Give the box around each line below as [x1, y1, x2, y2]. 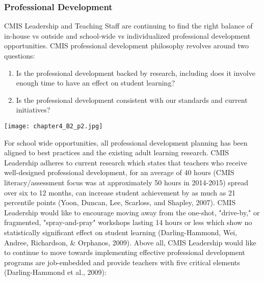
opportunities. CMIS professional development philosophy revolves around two [4, 40, 249, 51]
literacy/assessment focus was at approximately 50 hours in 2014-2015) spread [4, 177, 249, 187]
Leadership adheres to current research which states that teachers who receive [4, 157, 247, 167]
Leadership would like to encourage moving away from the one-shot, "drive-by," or [4, 207, 260, 217]
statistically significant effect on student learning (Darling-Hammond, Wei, [4, 227, 237, 237]
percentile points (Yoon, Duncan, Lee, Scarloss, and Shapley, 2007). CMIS [4, 197, 236, 208]
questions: [4, 50, 35, 61]
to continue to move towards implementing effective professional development [4, 247, 245, 258]
